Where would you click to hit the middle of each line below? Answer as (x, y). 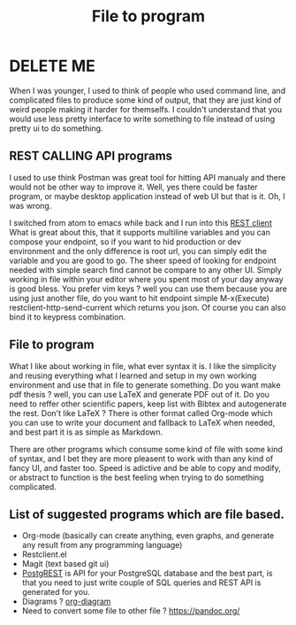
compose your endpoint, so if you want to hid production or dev (125, 242)
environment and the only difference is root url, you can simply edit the (138, 251)
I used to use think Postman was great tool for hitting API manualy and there (148, 177)
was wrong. (30, 205)
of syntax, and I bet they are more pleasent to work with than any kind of (141, 459)
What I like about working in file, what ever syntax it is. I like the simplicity (143, 366)
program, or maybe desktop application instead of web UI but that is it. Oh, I (147, 196)
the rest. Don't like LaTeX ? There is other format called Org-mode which (141, 413)
